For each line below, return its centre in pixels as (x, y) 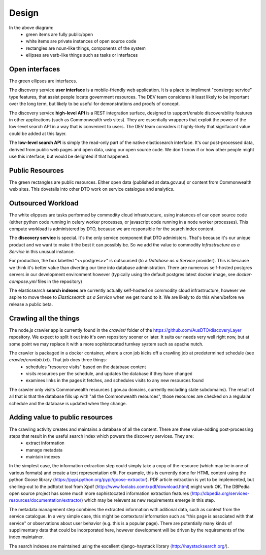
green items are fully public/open (59, 34)
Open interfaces (34, 69)
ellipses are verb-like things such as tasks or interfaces (82, 55)
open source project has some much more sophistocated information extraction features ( (100, 493)
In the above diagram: (31, 28)
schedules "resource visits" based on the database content (86, 367)
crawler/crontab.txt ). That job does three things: (58, 360)
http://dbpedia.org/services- (220, 493)
